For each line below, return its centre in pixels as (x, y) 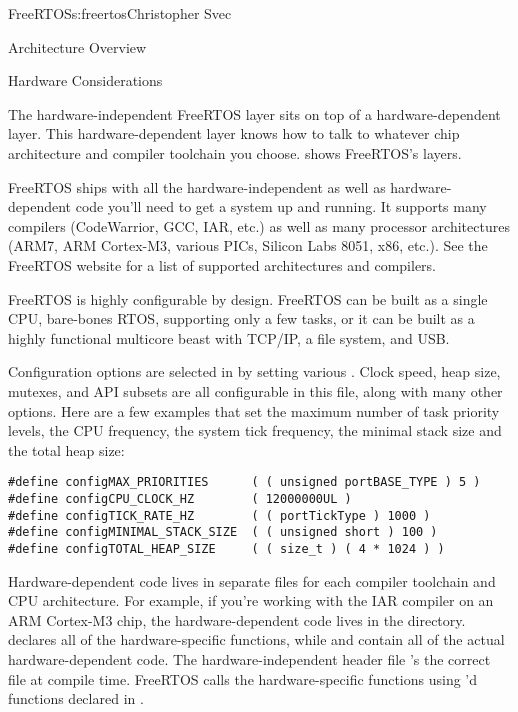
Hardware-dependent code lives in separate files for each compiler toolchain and (252, 580)
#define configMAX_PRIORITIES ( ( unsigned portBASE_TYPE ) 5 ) (244, 482)
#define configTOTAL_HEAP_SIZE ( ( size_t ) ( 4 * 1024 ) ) (226, 548)
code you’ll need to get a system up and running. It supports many (281, 206)
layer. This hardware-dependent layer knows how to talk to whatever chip (234, 133)
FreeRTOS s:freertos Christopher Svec (120, 13)
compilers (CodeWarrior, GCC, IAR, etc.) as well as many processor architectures (259, 225)
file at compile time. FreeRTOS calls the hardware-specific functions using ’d (243, 678)
